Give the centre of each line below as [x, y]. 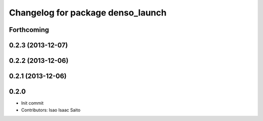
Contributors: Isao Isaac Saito [51, 110]
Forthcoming [29, 30]
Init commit [32, 103]
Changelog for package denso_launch [88, 13]
